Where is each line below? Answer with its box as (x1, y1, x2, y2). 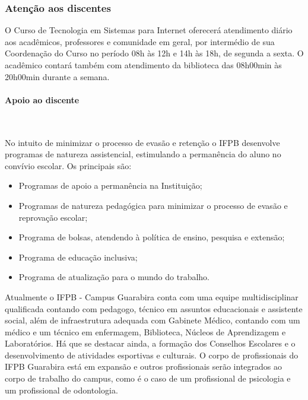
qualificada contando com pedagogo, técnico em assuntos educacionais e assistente (5, 302, 303, 315)
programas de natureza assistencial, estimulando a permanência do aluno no (5, 148, 281, 160)
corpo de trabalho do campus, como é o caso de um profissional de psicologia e (5, 372, 291, 385)
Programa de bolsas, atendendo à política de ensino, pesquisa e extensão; (18, 231, 285, 243)
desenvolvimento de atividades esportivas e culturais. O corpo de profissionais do (5, 348, 299, 361)
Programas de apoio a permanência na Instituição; (18, 179, 202, 192)
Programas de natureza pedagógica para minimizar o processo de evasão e (18, 199, 288, 211)
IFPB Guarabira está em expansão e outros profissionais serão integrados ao (5, 360, 282, 373)
